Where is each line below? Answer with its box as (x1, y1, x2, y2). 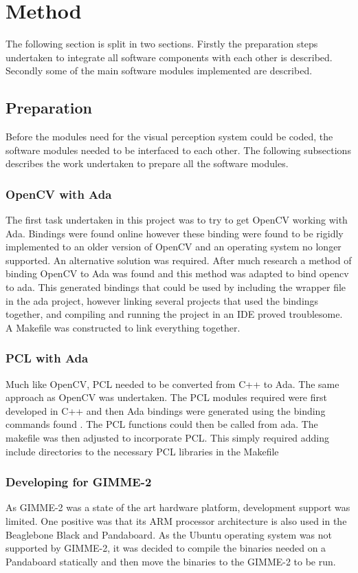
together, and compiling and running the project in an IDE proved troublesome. (5, 307, 343, 321)
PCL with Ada (5, 349, 89, 367)
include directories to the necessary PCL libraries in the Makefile (5, 444, 279, 458)
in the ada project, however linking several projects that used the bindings (5, 293, 319, 307)
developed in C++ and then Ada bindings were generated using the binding (5, 403, 326, 418)
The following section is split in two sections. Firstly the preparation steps (5, 36, 318, 51)
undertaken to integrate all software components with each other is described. (5, 50, 333, 64)
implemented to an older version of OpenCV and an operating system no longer (5, 239, 342, 254)
